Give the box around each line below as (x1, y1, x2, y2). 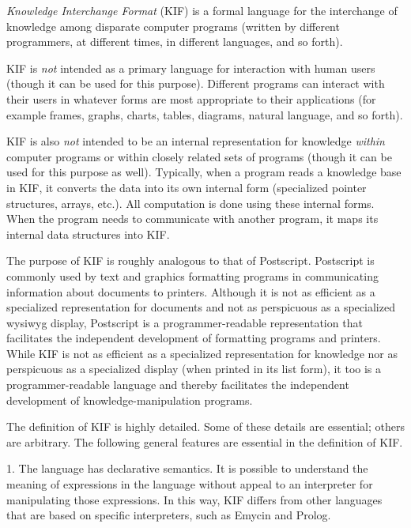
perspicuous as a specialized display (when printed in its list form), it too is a (6, 360, 382, 377)
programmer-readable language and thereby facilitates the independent (6, 376, 349, 393)
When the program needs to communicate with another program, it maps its (6, 210, 379, 227)
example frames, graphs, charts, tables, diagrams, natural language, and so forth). (6, 106, 403, 123)
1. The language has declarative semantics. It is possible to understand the (6, 460, 368, 477)
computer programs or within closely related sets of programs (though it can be (6, 148, 392, 164)
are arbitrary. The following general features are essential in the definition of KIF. (6, 433, 403, 450)
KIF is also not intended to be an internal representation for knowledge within (6, 133, 385, 149)
